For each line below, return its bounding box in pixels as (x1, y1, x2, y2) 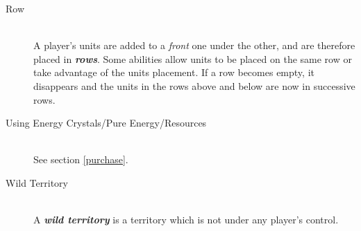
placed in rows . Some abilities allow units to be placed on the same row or (33, 51, 352, 66)
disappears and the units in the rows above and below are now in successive (33, 78, 355, 93)
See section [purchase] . (33, 152, 128, 167)
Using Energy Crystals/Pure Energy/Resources (6, 115, 207, 130)
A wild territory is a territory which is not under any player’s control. (33, 212, 339, 227)
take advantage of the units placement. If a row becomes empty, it (33, 65, 314, 80)
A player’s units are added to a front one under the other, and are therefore (33, 38, 355, 53)
